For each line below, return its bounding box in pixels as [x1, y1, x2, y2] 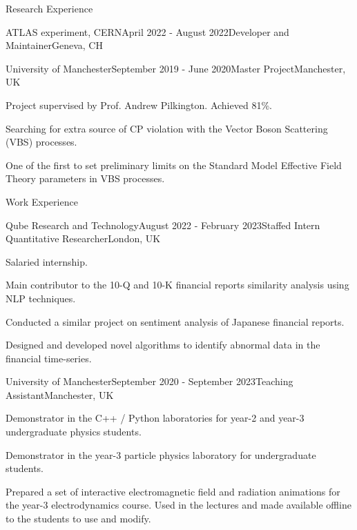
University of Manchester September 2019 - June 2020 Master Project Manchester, [6, 61, 346, 75]
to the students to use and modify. [6, 511, 151, 526]
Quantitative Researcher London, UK [6, 231, 161, 246]
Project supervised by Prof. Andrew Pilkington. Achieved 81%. [6, 97, 272, 112]
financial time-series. [6, 351, 92, 365]
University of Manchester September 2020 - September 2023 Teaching [6, 374, 293, 389]
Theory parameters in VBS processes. [6, 171, 165, 186]
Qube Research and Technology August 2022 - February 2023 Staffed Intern [6, 217, 320, 232]
